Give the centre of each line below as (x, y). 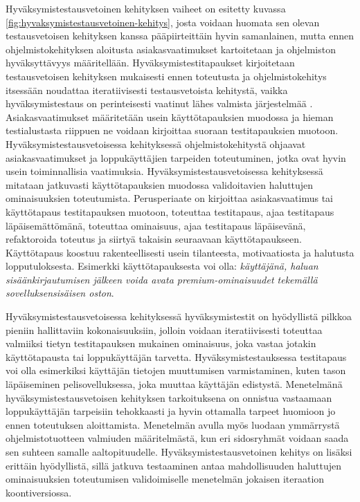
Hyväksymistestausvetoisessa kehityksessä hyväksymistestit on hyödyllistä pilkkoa (179, 316)
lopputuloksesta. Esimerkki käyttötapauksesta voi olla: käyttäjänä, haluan (162, 266)
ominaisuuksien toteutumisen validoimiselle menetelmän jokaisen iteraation (165, 479)
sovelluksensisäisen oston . (60, 293)
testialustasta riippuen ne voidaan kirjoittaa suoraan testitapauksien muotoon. (172, 130)
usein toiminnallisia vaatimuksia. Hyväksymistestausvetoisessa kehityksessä (164, 171)
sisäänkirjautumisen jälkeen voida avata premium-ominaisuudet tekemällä (162, 279)
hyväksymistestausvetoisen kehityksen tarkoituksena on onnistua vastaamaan (169, 397)
